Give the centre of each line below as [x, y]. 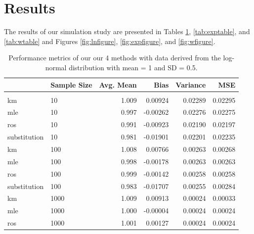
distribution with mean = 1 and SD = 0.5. [133, 67]
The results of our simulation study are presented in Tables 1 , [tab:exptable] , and [127, 31]
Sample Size [71, 84]
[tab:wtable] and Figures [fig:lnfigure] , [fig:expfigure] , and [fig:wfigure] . [110, 41]
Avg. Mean [118, 84]
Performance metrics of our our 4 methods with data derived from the [115, 58]
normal [56, 67]
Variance [191, 84]
